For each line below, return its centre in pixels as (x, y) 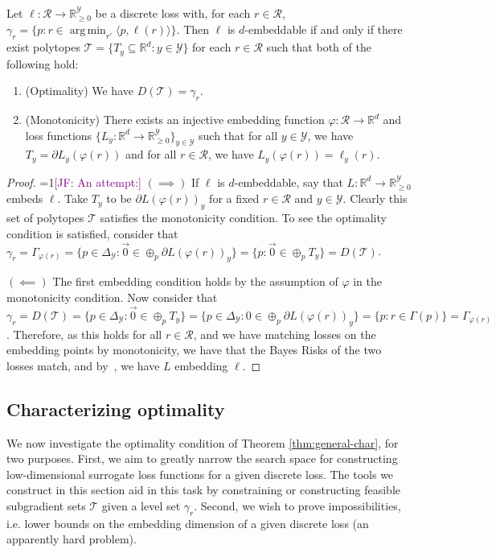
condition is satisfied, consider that (92, 233)
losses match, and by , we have (83, 365)
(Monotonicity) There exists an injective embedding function (175, 120)
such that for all (238, 135)
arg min (88, 31)
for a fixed (234, 198)
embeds (25, 198)
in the (367, 281)
